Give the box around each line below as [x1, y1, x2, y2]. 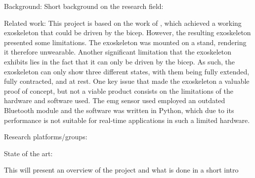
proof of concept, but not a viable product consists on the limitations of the [4, 85, 233, 96]
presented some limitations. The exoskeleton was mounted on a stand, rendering [4, 37, 247, 47]
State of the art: [4, 148, 53, 158]
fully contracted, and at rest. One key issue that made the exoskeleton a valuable [4, 76, 250, 86]
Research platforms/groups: [4, 131, 87, 142]
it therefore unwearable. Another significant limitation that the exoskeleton [4, 47, 231, 57]
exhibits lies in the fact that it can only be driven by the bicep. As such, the [4, 56, 235, 66]
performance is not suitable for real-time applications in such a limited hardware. [4, 115, 250, 125]
